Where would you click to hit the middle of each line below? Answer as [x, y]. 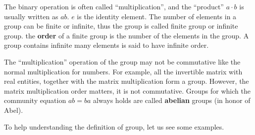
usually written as [31, 16]
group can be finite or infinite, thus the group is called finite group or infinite [121, 26]
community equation [35, 100]
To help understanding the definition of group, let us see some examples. [114, 126]
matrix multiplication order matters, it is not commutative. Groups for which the [127, 90]
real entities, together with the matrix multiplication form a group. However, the [127, 81]
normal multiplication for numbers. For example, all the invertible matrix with [123, 71]
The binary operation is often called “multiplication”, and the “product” [114, 6]
